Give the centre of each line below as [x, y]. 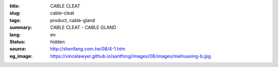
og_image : [21, 56]
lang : [15, 35]
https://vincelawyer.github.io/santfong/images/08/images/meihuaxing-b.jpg [131, 56]
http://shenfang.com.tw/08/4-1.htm [88, 49]
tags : [15, 20]
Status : [18, 41]
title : [15, 6]
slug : [15, 13]
